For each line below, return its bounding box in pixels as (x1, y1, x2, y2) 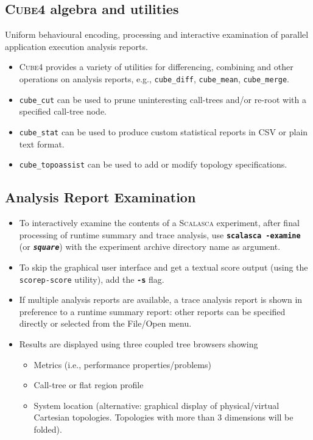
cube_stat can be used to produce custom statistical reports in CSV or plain (19, 125, 308, 138)
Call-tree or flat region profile (33, 378, 144, 391)
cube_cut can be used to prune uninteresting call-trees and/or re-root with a (19, 93, 306, 105)
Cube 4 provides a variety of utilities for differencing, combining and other (19, 60, 294, 73)
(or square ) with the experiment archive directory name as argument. (19, 240, 281, 253)
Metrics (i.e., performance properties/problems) (33, 358, 211, 371)
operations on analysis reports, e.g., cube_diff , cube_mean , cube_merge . (19, 72, 290, 85)
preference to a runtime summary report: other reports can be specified (19, 305, 286, 318)
